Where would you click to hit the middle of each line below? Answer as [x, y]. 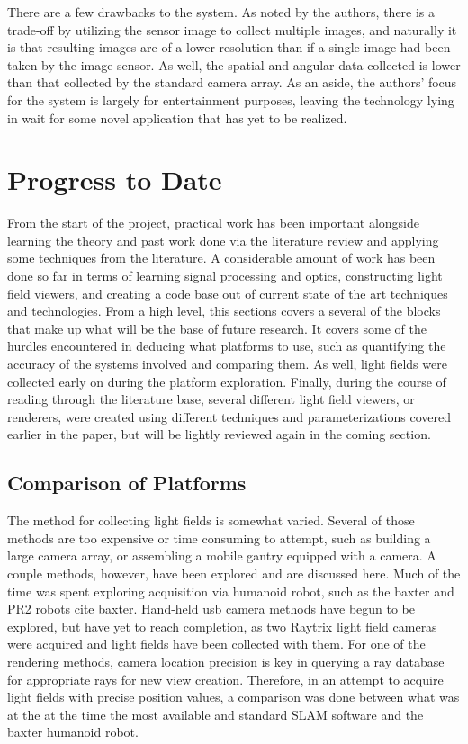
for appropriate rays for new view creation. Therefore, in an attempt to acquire [225, 679]
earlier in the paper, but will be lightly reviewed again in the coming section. [219, 434]
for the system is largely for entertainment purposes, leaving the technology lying [231, 99]
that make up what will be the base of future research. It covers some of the [217, 328]
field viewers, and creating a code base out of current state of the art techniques [228, 293]
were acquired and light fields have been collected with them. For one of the [216, 644]
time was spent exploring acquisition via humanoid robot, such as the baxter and [231, 591]
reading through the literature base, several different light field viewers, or [211, 399]
